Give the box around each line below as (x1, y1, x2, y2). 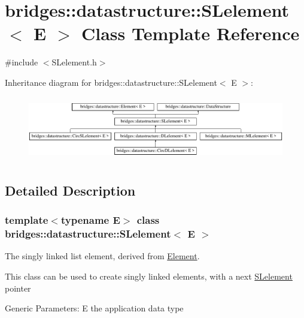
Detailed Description (5, 181, 136, 199)
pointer (5, 281, 31, 294)
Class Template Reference (81, 21, 300, 46)
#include (5, 56, 38, 68)
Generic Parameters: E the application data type (5, 302, 184, 314)
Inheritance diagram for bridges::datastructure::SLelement (5, 76, 217, 88)
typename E (60, 212, 120, 227)
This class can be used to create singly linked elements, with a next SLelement (5, 269, 293, 282)
